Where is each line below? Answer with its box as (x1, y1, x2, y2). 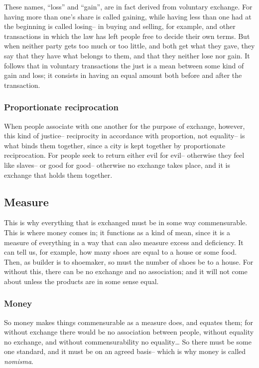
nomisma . (4, 356, 34, 367)
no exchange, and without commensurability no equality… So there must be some (4, 336, 252, 347)
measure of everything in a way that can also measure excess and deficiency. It (4, 237, 244, 247)
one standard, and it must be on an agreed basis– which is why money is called (4, 346, 246, 357)
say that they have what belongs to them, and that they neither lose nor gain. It (4, 50, 250, 60)
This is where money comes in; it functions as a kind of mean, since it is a (4, 227, 230, 237)
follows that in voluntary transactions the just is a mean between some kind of (4, 60, 244, 70)
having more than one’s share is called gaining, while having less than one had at (4, 11, 252, 21)
